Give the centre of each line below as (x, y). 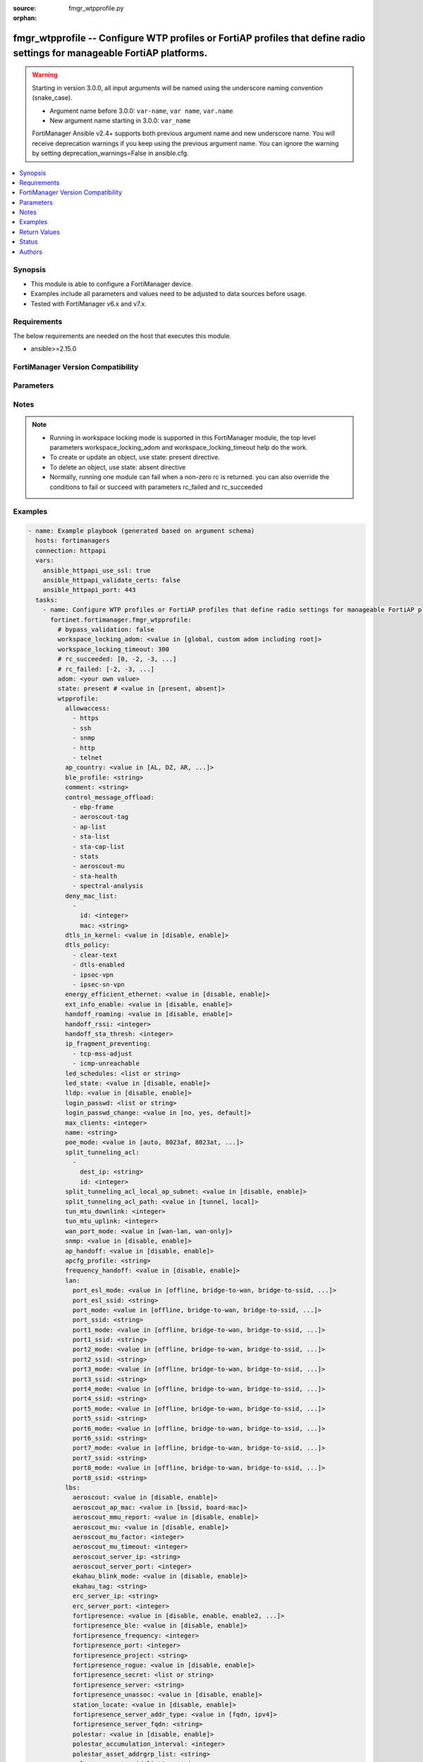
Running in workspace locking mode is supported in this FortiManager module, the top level (183, 438)
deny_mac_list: (91, 896)
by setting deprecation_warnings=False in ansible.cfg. (111, 153)
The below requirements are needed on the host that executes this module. (122, 335)
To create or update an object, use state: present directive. (135, 457)
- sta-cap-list (98, 846)
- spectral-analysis (108, 886)
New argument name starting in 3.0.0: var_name (120, 121)
